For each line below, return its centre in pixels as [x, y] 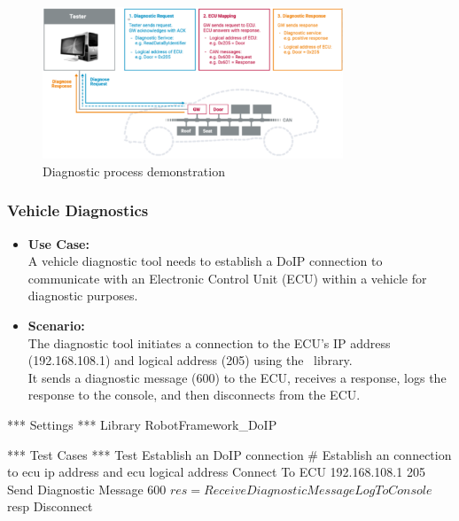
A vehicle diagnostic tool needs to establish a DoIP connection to [205, 261]
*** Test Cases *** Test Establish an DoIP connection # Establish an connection [229, 454]
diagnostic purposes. [83, 295]
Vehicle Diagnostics [78, 210]
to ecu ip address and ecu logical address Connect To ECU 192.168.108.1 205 [216, 472]
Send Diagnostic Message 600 [87, 489]
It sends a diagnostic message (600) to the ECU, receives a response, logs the [237, 377]
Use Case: [58, 243]
